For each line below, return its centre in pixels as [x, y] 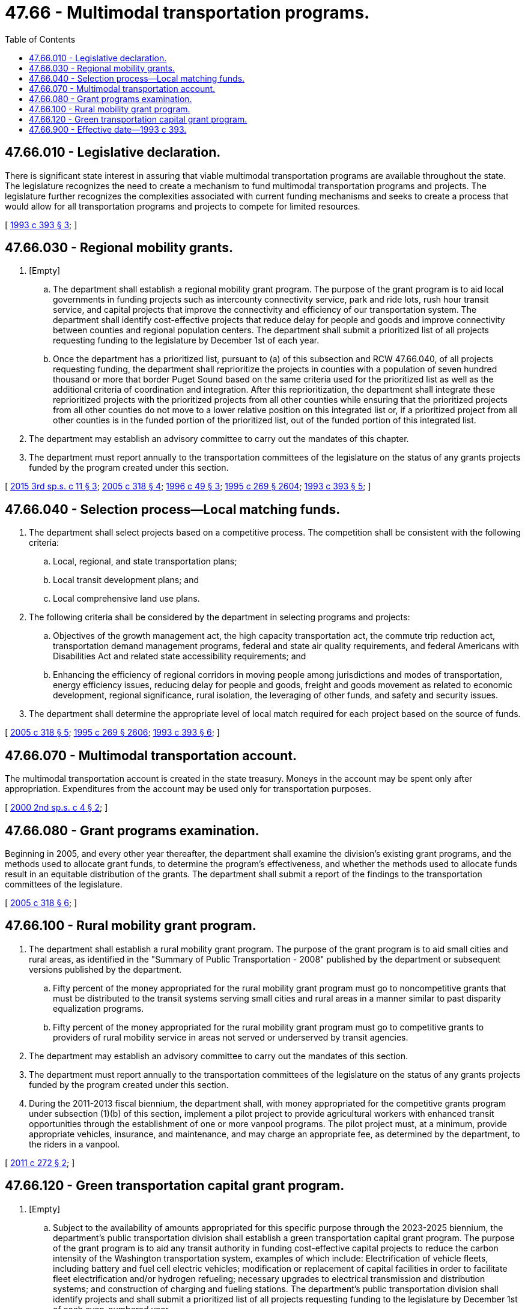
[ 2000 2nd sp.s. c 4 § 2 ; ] [56, 808]
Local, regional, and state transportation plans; [145, 561]
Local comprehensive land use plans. [126, 599]
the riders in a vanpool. [74, 1144]
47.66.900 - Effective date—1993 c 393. [108, 129]
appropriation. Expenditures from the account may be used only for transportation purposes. [188, 789]
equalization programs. [99, 1008]
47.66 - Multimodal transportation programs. [187, 13]
